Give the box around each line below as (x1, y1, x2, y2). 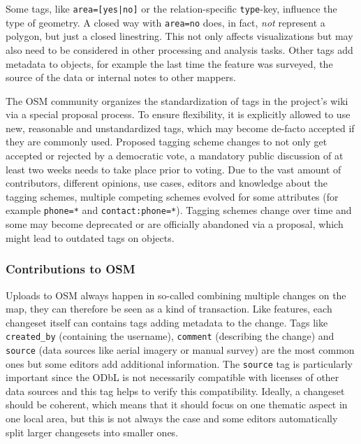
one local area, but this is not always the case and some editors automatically (6, 411, 338, 426)
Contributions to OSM (6, 260, 135, 278)
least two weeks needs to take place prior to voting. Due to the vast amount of (6, 162, 341, 176)
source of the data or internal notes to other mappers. (6, 70, 236, 85)
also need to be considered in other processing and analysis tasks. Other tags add (6, 42, 353, 57)
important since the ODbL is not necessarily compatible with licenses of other (6, 370, 339, 385)
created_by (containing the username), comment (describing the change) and (6, 329, 334, 343)
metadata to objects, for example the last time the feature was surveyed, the (6, 56, 333, 71)
